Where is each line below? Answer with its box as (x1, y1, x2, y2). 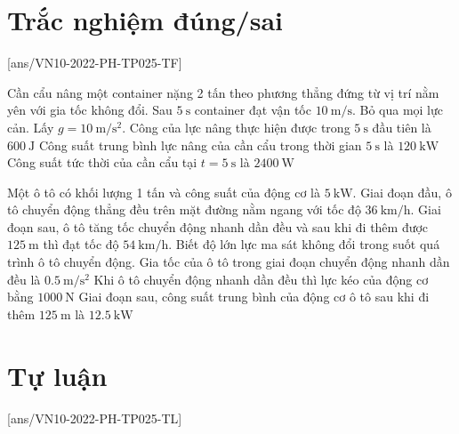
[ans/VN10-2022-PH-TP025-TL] (7, 408, 182, 427)
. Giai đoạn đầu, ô (352, 182, 452, 201)
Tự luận (7, 357, 108, 393)
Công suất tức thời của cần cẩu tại (7, 153, 197, 172)
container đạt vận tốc (194, 100, 311, 119)
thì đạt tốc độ (43, 235, 119, 253)
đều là (7, 269, 41, 288)
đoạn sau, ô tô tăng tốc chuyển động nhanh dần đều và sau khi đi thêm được (7, 217, 429, 236)
